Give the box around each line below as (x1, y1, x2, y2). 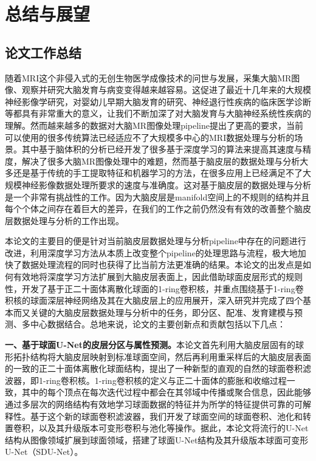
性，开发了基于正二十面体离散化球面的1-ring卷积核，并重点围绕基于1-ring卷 (5, 282, 304, 295)
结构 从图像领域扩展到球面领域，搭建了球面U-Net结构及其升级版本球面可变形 (5, 433, 309, 446)
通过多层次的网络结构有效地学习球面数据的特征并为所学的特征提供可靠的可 (5, 398, 303, 411)
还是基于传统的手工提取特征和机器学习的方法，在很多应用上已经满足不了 (13, 166, 303, 179)
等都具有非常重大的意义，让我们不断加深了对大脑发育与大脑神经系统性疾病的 (5, 107, 311, 120)
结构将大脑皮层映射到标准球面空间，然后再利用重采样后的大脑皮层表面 (30, 350, 311, 363)
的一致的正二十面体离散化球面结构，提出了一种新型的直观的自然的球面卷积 (5, 362, 303, 375)
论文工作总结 (5, 43, 81, 61)
